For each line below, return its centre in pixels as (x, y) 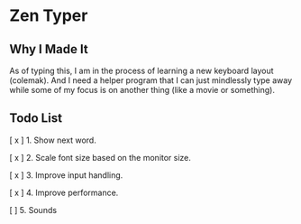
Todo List (36, 118)
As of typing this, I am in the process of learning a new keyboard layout (141, 70)
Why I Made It (49, 49)
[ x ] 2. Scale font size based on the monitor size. (100, 157)
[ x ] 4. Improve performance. (64, 192)
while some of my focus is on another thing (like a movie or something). (142, 90)
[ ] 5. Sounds (33, 210)
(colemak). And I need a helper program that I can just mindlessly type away (151, 80)
